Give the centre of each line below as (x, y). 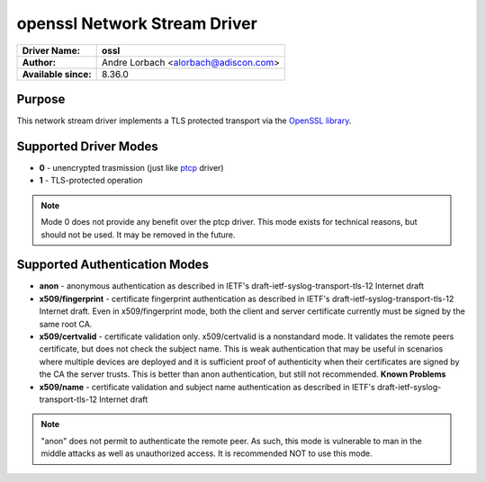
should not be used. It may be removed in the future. (138, 235)
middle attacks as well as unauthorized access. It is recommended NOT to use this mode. (207, 453)
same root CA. (66, 324)
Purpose (41, 99)
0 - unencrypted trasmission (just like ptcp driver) (131, 167)
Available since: (57, 74)
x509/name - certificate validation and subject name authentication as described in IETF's (207, 387)
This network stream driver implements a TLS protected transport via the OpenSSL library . (184, 120)
